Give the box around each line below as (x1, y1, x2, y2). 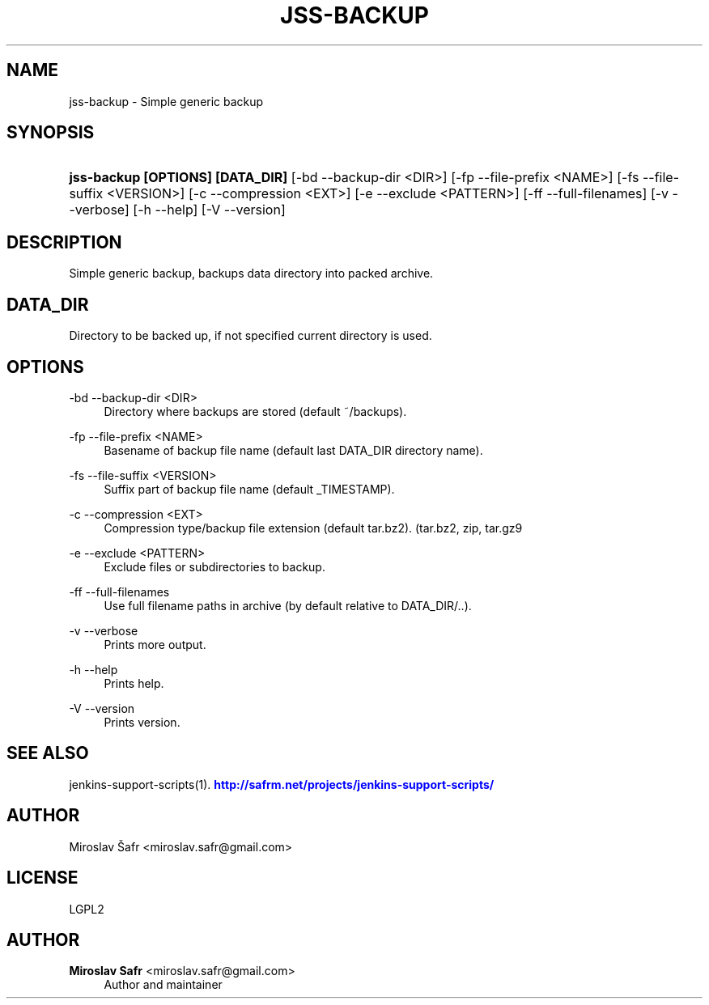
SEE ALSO (6, 743, 89, 764)
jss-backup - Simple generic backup (69, 94, 264, 108)
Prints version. (104, 715, 180, 729)
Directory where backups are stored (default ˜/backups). (104, 404, 407, 418)
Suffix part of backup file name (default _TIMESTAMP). (104, 481, 395, 496)
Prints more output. (104, 637, 206, 651)
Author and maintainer (104, 977, 223, 992)
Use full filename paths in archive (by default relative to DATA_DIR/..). (104, 598, 472, 613)
